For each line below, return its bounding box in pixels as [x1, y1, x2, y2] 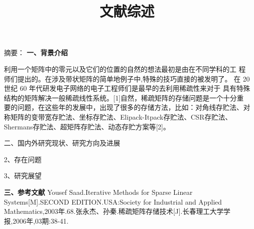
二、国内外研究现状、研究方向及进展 [4, 138, 120, 148]
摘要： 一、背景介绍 [4, 47, 68, 58]
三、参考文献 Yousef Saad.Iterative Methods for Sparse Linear [4, 187, 192, 197]
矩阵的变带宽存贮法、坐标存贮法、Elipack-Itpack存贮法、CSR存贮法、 [10, 111, 232, 122]
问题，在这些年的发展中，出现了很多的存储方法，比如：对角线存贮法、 [17, 102, 243, 112]
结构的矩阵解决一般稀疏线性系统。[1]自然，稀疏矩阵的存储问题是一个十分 [4, 92, 237, 103]
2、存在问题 [4, 154, 42, 164]
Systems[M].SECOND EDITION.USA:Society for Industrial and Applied [4, 196, 222, 207]
